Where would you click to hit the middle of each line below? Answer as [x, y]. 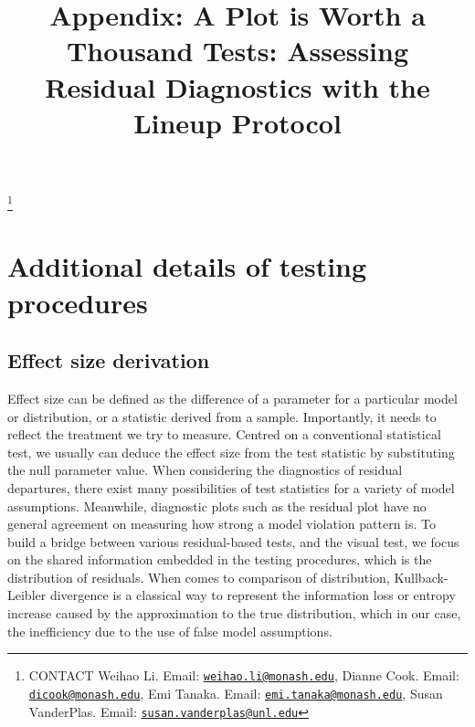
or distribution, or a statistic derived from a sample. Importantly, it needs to [222, 416]
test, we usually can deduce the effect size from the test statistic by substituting [231, 452]
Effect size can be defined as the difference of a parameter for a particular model [232, 398]
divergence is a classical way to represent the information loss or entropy [253, 595]
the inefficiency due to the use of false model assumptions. [170, 631]
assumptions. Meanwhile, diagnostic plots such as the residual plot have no [217, 506]
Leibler [27, 595]
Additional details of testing [187, 266]
